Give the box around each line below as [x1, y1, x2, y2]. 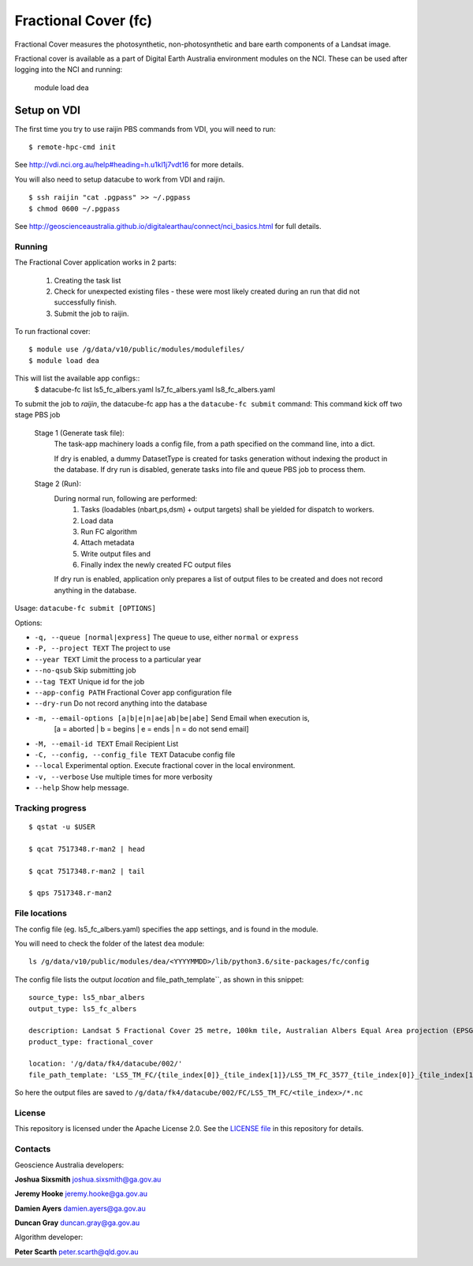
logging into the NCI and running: [14, 65, 123, 74]
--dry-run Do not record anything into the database [34, 699, 208, 708]
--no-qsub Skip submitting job [34, 665, 136, 675]
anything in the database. [54, 585, 137, 595]
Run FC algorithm [80, 526, 138, 536]
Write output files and [80, 549, 151, 558]
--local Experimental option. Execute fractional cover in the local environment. [34, 761, 296, 770]
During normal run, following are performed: [54, 493, 198, 503]
